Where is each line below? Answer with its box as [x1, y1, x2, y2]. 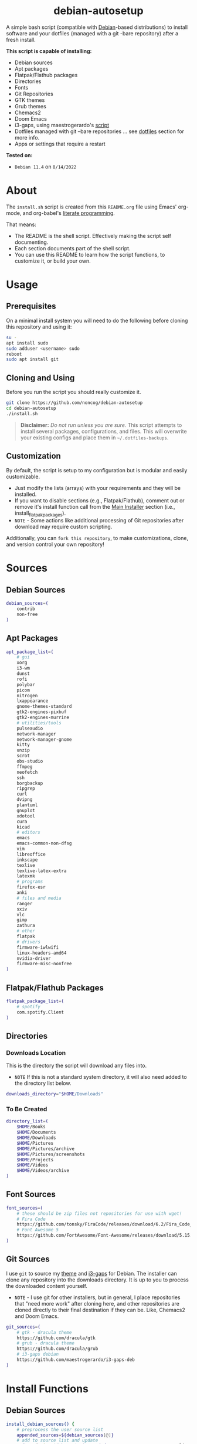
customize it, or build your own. [14, 257, 91, 264]
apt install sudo [6, 340, 49, 346]
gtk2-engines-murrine [16, 714, 69, 721]
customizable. [6, 473, 40, 480]
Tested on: [6, 151, 33, 158]
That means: [6, 221, 36, 228]
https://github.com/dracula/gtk [16, 1335, 96, 1341]
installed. [14, 491, 37, 498]
